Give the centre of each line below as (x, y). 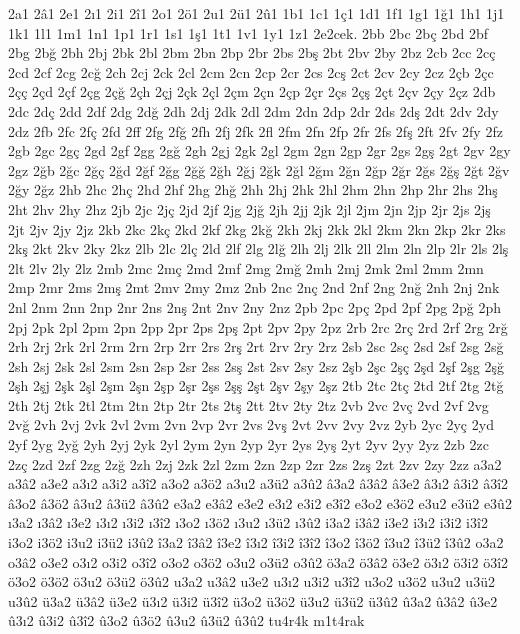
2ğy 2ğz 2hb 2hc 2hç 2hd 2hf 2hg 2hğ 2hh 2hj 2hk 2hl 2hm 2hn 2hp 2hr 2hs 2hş (253, 189)
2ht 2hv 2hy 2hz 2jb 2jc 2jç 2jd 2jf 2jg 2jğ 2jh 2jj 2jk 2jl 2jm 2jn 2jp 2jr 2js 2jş (249, 208)
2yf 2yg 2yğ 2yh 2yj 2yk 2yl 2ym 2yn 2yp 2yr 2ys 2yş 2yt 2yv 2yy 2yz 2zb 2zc (248, 444)
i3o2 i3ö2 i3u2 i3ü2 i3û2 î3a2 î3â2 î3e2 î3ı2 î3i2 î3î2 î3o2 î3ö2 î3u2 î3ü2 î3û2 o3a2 (256, 542)
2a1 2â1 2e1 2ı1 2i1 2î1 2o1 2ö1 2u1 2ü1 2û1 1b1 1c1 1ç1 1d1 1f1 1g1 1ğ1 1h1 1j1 (256, 13)
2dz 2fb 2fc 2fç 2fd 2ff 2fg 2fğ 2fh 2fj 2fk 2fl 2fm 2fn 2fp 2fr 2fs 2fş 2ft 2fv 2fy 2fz (255, 130)
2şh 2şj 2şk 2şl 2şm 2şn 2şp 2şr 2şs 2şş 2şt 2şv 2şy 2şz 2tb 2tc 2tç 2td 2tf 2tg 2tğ (256, 385)
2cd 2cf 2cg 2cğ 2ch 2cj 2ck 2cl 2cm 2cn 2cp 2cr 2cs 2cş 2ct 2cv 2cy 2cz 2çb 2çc (251, 71)
